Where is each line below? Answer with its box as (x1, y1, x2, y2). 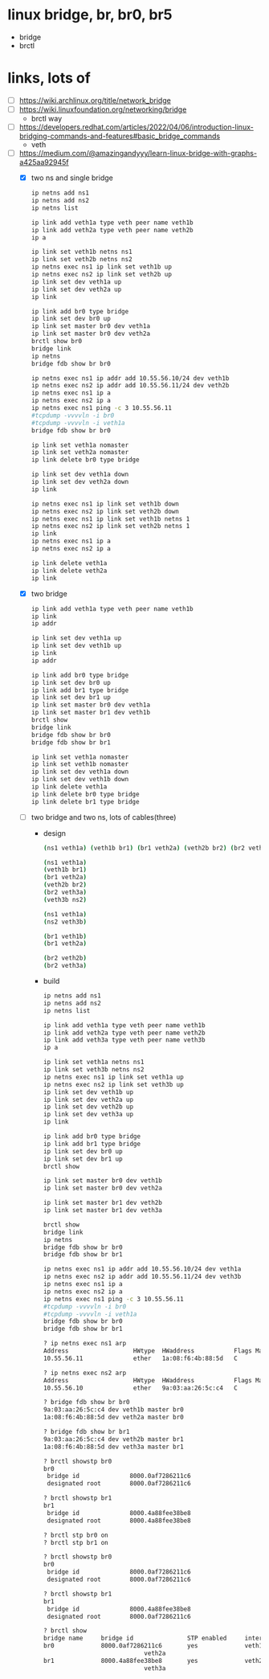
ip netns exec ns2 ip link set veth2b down (31, 507, 180, 515)
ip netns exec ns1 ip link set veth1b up (31, 263, 172, 271)
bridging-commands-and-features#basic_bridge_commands (18, 131, 221, 141)
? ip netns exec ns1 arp (43, 1340, 127, 1348)
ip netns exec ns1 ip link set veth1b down (31, 500, 180, 508)
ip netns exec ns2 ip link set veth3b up (43, 1080, 184, 1088)
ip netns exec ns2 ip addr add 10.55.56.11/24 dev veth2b (31, 382, 230, 390)
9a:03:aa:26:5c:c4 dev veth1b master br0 (43, 1406, 184, 1414)
